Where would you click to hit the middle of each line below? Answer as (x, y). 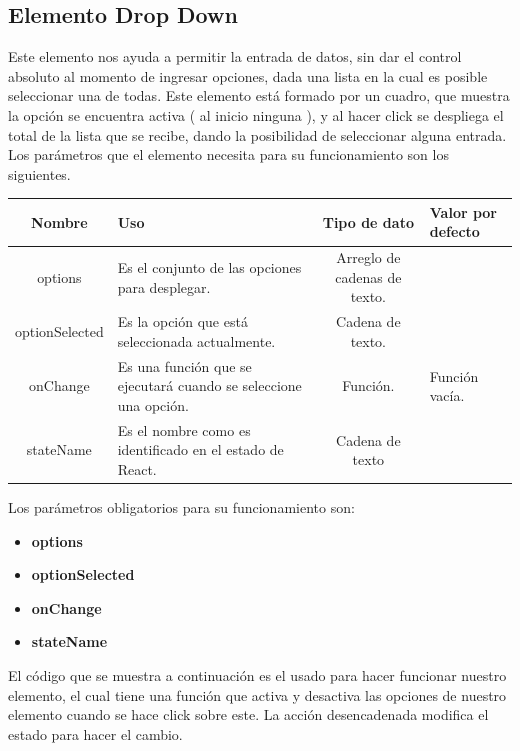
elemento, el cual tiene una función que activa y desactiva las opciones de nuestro (257, 694)
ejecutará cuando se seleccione (209, 385)
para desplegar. (164, 286)
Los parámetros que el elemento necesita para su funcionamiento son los (228, 154)
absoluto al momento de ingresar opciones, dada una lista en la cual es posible (248, 75)
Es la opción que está (182, 321)
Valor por (463, 211)
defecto (454, 231)
